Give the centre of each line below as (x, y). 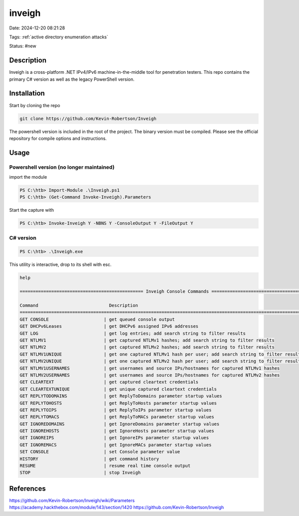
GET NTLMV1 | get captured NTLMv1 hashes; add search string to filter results (147, 340)
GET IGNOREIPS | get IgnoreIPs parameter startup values (114, 438)
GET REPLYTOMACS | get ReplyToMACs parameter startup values (117, 417)
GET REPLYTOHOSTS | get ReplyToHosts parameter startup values (118, 403)
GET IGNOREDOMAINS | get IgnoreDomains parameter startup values (120, 424)
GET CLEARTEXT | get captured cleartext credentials (109, 382)
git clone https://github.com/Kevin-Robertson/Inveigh (88, 119)
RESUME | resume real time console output (105, 466)
